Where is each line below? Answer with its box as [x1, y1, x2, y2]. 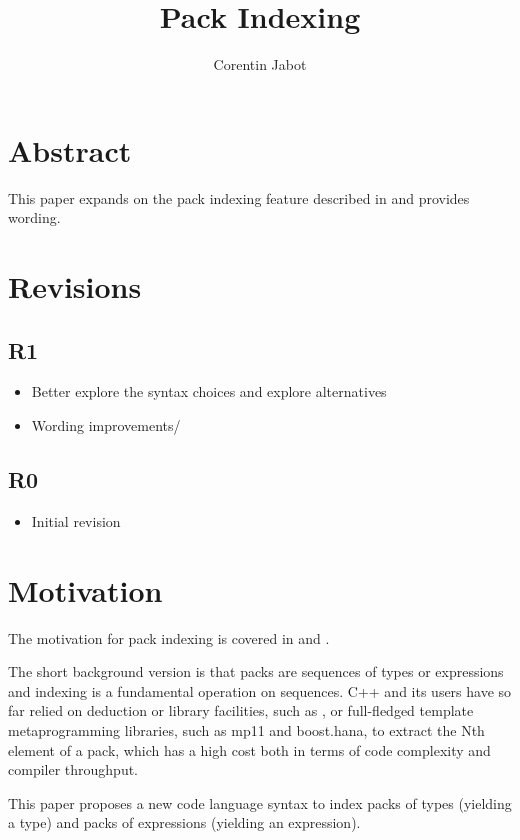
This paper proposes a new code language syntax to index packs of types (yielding [8, 792, 512, 813]
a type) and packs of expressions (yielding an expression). [8, 812, 361, 833]
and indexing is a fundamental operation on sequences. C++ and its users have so [8, 680, 512, 701]
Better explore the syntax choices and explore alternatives [31, 381, 387, 402]
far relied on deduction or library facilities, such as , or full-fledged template [8, 700, 474, 721]
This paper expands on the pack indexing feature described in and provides [8, 187, 470, 208]
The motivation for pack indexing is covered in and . [8, 627, 330, 648]
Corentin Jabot [213, 54, 307, 75]
